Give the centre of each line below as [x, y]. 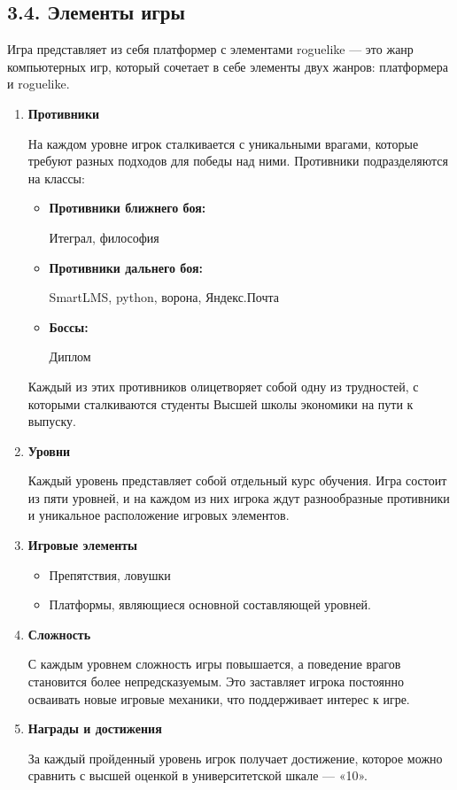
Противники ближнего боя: [128, 208]
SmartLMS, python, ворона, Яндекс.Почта [164, 297]
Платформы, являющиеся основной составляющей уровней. [210, 604]
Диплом [70, 356]
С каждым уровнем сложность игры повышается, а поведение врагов [214, 664]
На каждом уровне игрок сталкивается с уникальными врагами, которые [223, 143]
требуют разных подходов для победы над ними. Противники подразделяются [238, 161]
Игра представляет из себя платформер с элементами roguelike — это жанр [210, 49]
